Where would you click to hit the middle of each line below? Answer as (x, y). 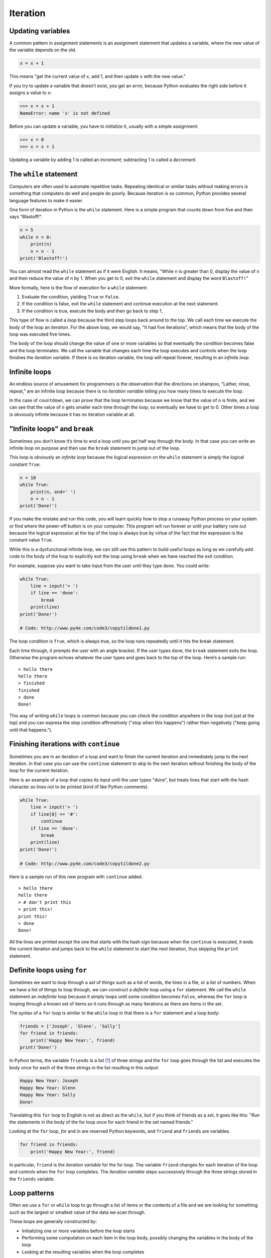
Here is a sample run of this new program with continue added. (76, 877)
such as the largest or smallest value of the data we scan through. (78, 1212)
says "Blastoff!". (26, 217)
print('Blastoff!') (44, 258)
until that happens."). (31, 730)
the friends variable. (32, 1179)
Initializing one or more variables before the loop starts (78, 1231)
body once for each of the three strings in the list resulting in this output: (84, 1067)
